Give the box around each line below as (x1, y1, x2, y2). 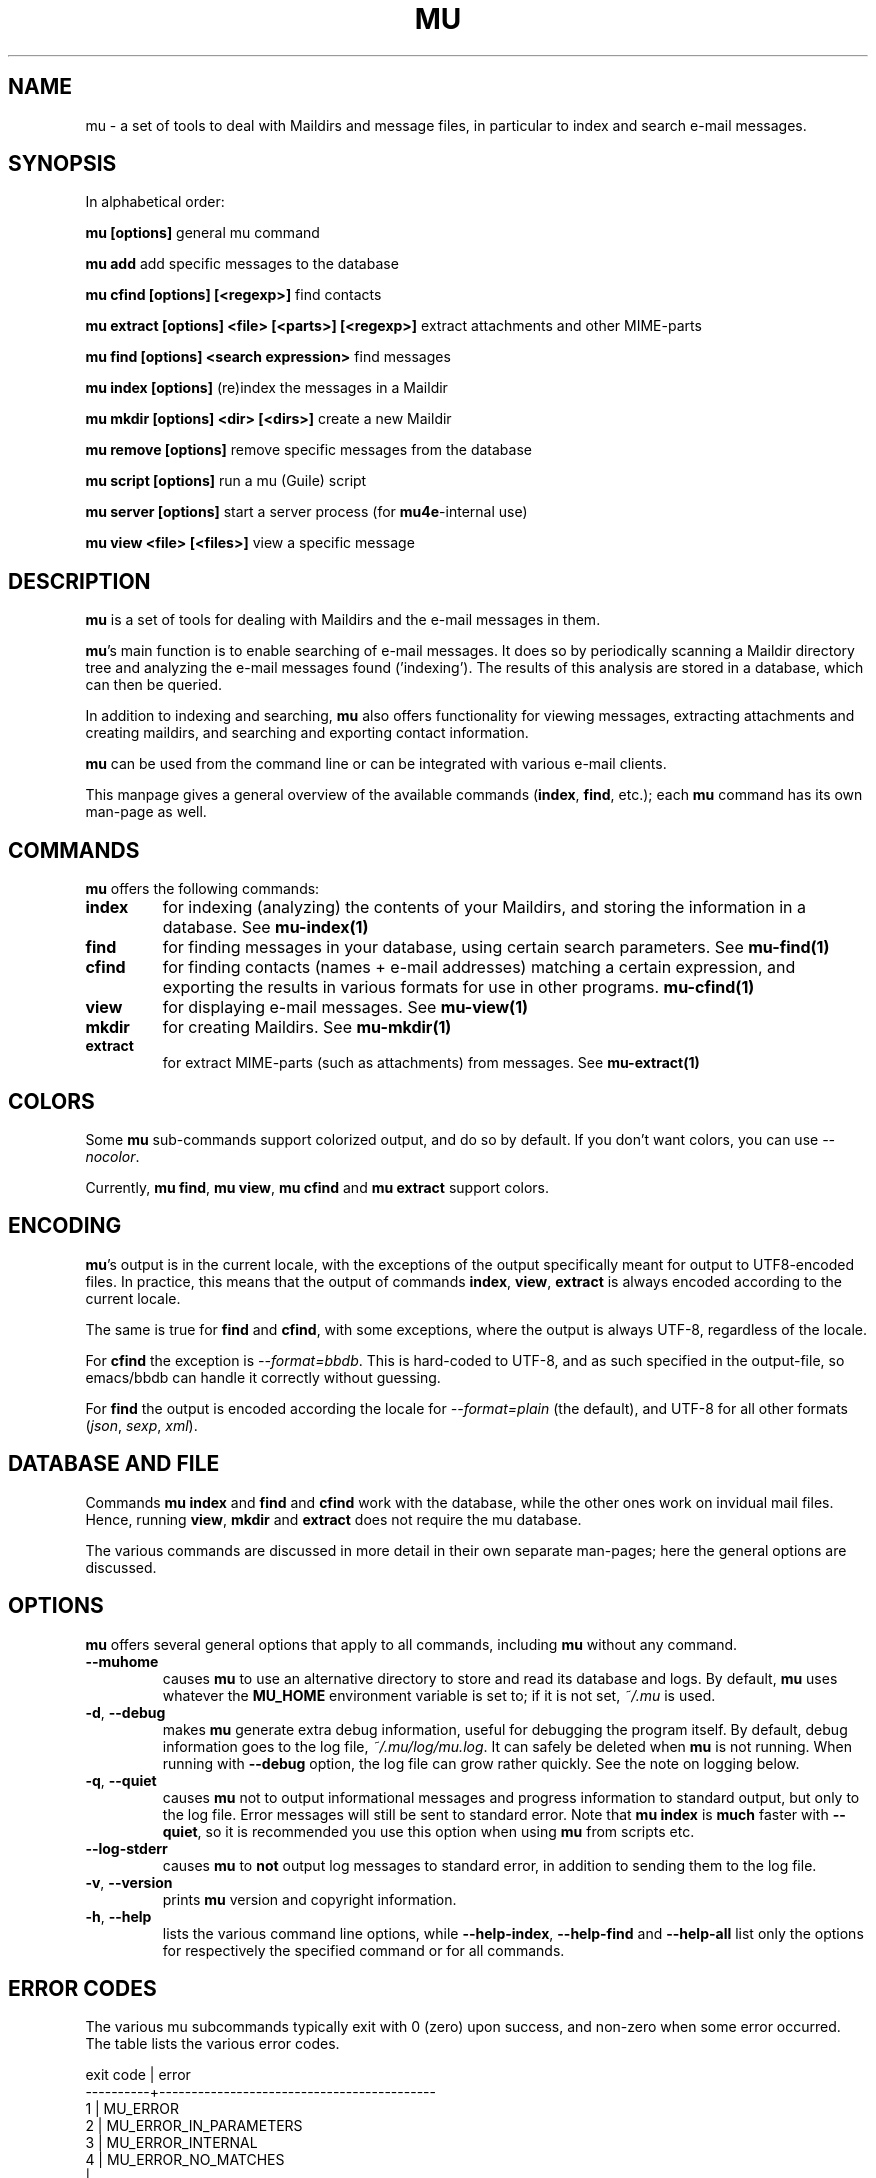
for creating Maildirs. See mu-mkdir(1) (162, 1017, 452, 1038)
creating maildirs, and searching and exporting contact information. (85, 724, 529, 742)
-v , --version (85, 1873, 173, 1891)
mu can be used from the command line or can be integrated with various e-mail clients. (85, 755, 667, 773)
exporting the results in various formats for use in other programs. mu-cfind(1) (162, 977, 755, 998)
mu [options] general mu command (85, 224, 320, 242)
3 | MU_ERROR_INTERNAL (85, 2134, 258, 2152)
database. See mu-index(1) (162, 917, 369, 938)
